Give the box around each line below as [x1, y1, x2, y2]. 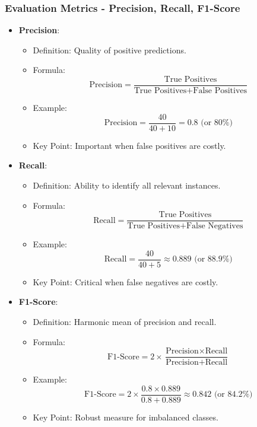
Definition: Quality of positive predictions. [33, 43, 186, 56]
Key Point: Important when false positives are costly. [33, 139, 226, 151]
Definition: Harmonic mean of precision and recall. [33, 316, 217, 327]
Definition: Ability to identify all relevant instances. [33, 179, 221, 191]
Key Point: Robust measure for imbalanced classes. [33, 410, 218, 423]
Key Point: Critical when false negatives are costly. [33, 275, 218, 288]
